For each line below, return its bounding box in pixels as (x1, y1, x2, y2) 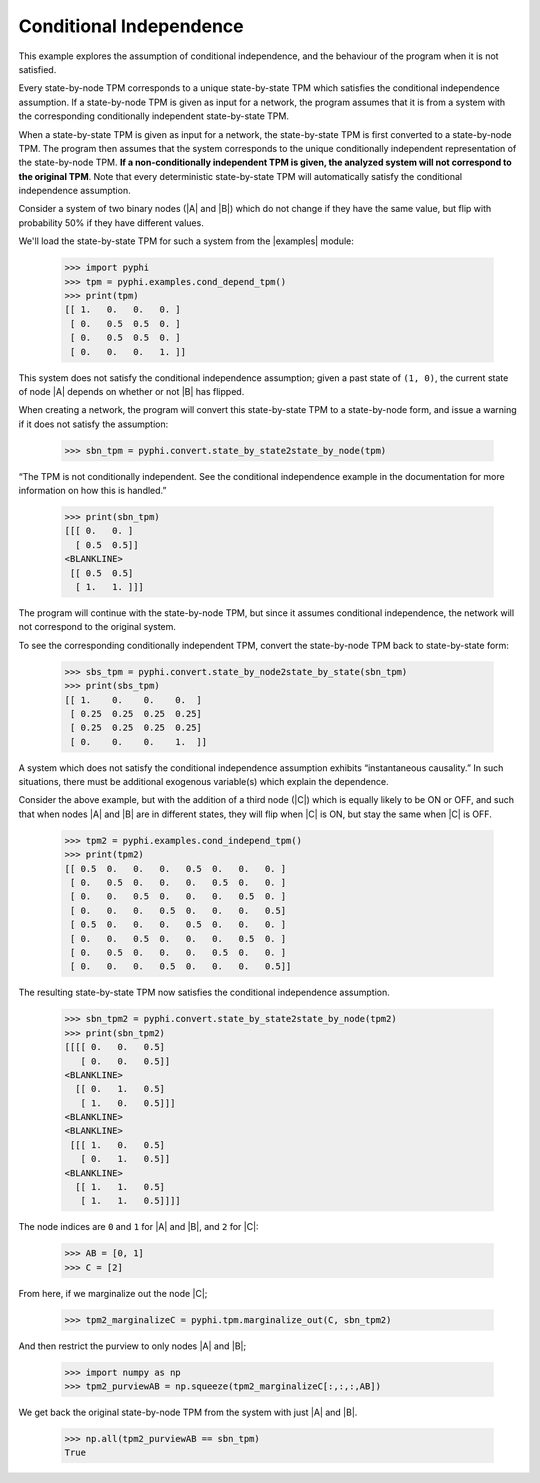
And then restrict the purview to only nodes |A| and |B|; (18, 1340, 247, 1352)
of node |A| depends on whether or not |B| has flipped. (18, 385, 245, 397)
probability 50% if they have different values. (18, 216, 204, 229)
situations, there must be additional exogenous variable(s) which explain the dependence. (18, 776, 389, 788)
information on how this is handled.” (18, 485, 167, 497)
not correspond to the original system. (18, 621, 177, 633)
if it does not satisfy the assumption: (18, 418, 169, 430)
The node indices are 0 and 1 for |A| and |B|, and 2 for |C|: (18, 1221, 259, 1233)
